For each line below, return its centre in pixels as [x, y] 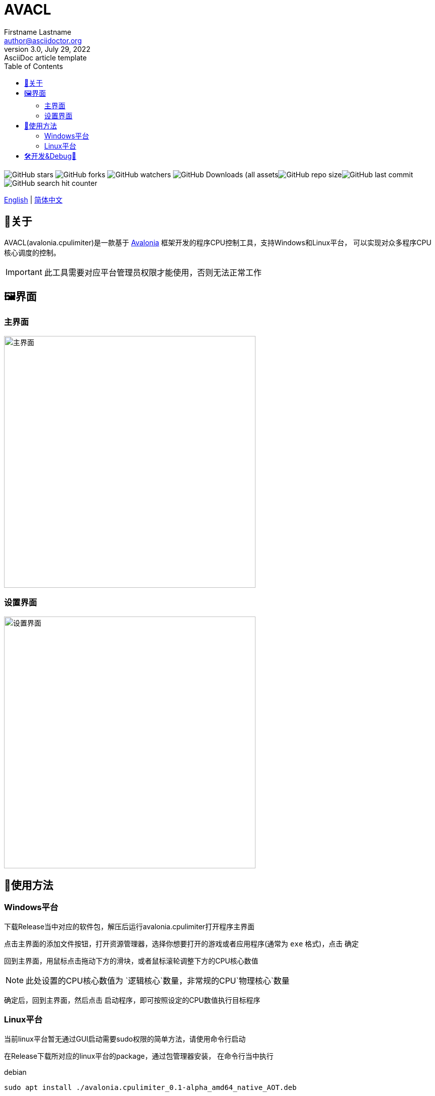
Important [24, 272]
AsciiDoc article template [46, 57]
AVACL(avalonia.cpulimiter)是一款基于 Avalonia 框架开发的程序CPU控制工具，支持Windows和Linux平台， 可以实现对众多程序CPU [218, 242]
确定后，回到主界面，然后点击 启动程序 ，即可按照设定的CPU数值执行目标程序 [132, 1000]
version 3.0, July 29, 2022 [47, 49]
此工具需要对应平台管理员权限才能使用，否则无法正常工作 [153, 272]
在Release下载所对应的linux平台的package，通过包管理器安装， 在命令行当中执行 [139, 1056]
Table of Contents [34, 66]
